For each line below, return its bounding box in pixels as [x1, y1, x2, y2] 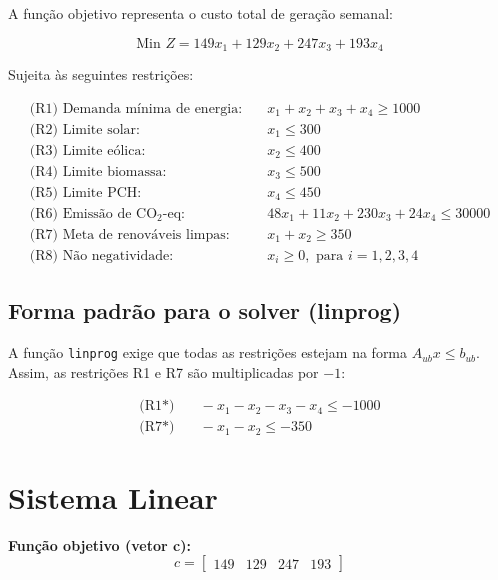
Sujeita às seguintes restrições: [8, 64, 194, 85]
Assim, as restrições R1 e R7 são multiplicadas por [8, 361, 319, 382]
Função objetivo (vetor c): [8, 534, 191, 555]
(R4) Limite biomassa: [29, 164, 167, 179]
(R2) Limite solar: [29, 122, 140, 137]
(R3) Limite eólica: [29, 143, 146, 158]
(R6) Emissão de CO [29, 206, 158, 221]
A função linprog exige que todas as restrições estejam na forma [8, 342, 408, 363]
